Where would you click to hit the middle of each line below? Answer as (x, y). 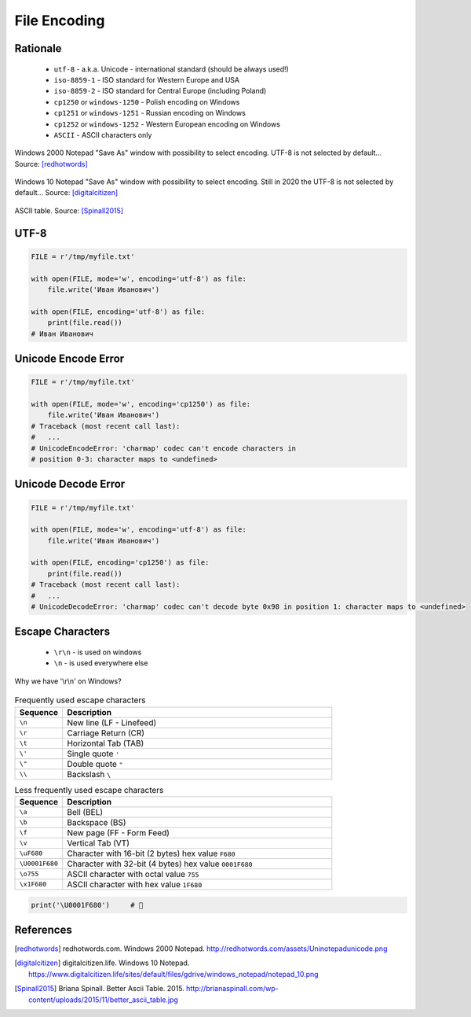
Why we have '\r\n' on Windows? (68, 681)
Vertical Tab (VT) (98, 843)
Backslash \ (89, 774)
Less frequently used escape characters (89, 790)
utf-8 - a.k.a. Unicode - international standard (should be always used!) (172, 69)
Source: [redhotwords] (51, 164)
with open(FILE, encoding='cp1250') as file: (120, 563)
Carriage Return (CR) (106, 733)
